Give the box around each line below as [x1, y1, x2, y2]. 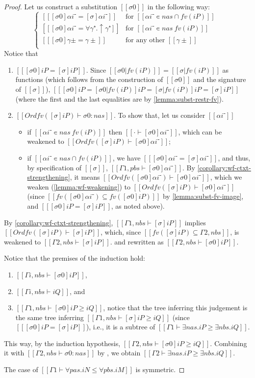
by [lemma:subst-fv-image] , [162, 191, 244, 201]
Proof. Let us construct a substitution [4, 1, 118, 11]
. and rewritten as [110, 236, 164, 246]
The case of [4, 364, 38, 375]
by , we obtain [97, 348, 141, 358]
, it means [70, 172, 100, 182]
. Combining [210, 338, 247, 348]
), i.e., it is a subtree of [86, 322, 155, 332]
